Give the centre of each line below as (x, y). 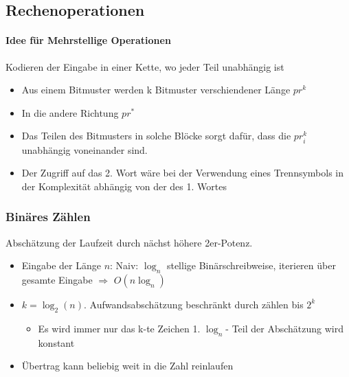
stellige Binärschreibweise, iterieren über (251, 265)
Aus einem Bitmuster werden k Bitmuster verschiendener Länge (156, 90)
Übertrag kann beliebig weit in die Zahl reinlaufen (127, 366)
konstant (56, 342)
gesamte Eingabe (57, 279)
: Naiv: (124, 265)
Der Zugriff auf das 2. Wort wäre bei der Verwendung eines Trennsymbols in (183, 173)
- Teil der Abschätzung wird (284, 328)
